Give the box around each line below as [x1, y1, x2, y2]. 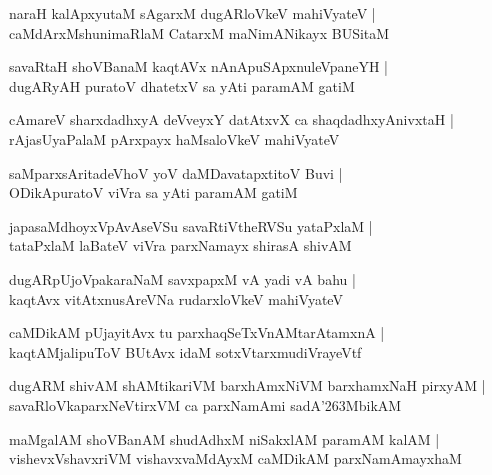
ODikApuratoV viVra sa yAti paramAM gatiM [9, 182, 298, 203]
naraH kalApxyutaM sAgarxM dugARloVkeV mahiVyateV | [9, 3, 376, 23]
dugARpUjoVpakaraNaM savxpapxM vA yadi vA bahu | [9, 268, 356, 289]
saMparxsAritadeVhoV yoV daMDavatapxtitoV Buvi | [9, 162, 343, 183]
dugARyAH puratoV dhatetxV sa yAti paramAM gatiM [9, 75, 355, 96]
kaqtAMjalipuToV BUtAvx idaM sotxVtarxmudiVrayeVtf [9, 341, 362, 362]
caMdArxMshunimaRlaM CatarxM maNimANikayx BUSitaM [9, 22, 390, 43]
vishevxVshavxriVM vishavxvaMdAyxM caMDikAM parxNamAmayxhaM [9, 448, 462, 469]
